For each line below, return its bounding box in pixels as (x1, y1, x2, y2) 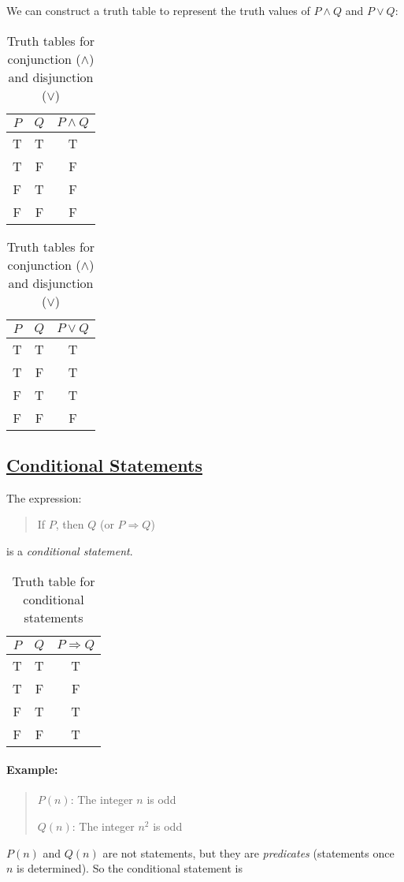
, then (55, 516, 84, 533)
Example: (6, 761, 58, 778)
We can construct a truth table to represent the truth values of (6, 2, 310, 18)
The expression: (6, 489, 82, 506)
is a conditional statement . (6, 542, 133, 559)
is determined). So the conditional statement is (17, 860, 243, 876)
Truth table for (12, 571, 95, 590)
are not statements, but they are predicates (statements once (102, 844, 395, 861)
